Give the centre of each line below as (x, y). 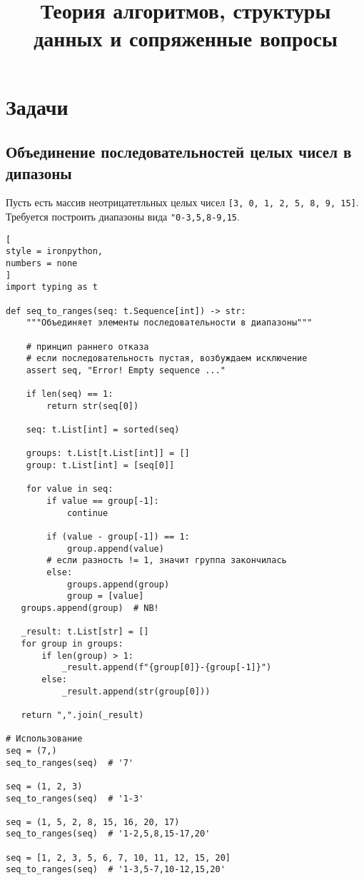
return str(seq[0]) (93, 406)
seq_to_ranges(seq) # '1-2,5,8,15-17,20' (108, 834)
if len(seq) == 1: (70, 394)
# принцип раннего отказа (87, 347)
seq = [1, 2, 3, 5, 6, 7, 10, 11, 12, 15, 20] (118, 858)
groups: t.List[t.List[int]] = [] (108, 454)
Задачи (37, 106)
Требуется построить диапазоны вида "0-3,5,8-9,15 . (123, 216)
